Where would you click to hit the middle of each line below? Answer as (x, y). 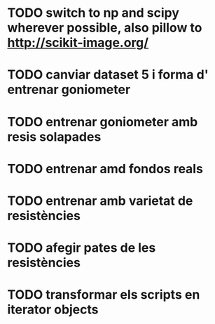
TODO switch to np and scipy (93, 13)
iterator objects (53, 310)
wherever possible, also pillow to (105, 28)
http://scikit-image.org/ (78, 43)
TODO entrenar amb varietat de (100, 201)
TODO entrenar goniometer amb (103, 122)
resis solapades (54, 136)
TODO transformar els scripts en (104, 295)
